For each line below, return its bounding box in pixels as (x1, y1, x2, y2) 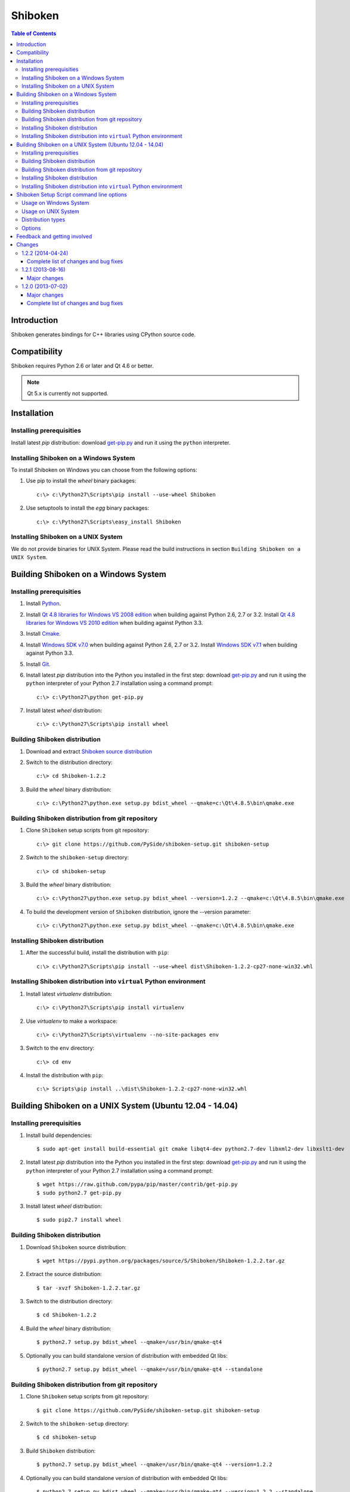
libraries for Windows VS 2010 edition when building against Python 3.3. (26, 619, 203, 626)
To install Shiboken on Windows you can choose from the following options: (11, 466, 197, 473)
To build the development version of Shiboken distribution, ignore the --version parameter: (26, 908, 251, 915)
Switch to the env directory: (26, 1044, 95, 1052)
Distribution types (21, 216, 66, 223)
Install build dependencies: (26, 1132, 92, 1139)
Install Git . (26, 660, 51, 668)
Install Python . (26, 600, 61, 607)
